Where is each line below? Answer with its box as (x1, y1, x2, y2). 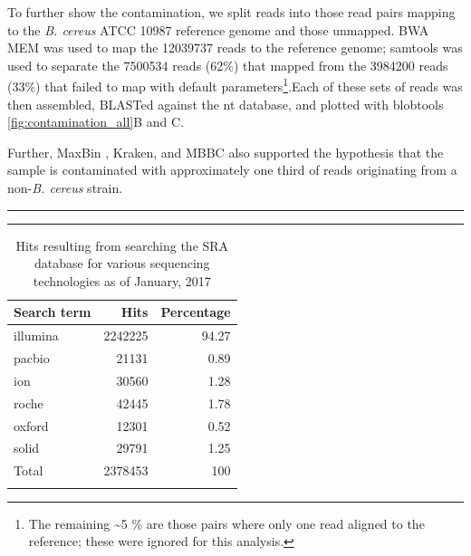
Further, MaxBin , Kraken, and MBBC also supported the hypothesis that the (7, 142, 444, 161)
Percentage (160, 302, 231, 321)
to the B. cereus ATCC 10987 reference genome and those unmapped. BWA (7, 20, 429, 39)
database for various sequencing (34, 254, 210, 273)
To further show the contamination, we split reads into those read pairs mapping (7, 3, 456, 21)
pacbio (14, 349, 50, 368)
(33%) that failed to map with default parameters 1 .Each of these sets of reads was (7, 74, 463, 96)
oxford (14, 416, 49, 435)
